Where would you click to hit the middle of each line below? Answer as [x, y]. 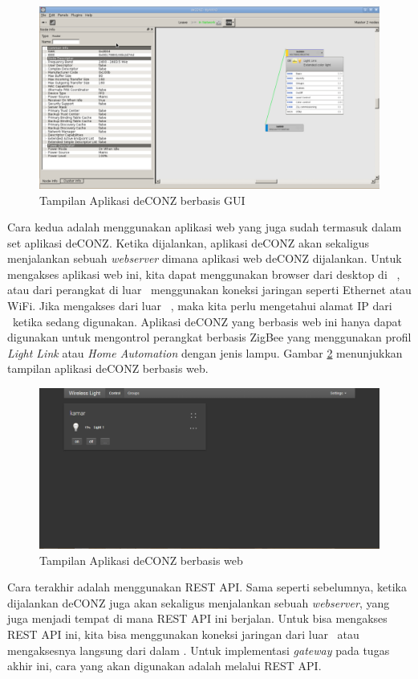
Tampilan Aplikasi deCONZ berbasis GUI [142, 200]
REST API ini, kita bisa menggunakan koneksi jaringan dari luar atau [183, 634]
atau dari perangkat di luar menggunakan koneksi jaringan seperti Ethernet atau [209, 290]
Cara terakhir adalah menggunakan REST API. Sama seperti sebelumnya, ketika [207, 587]
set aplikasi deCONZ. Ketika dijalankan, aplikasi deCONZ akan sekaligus [189, 242]
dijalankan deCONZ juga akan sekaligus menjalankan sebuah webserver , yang [199, 602]
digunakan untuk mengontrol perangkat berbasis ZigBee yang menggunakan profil [209, 337]
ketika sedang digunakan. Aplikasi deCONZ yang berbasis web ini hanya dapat [207, 321]
